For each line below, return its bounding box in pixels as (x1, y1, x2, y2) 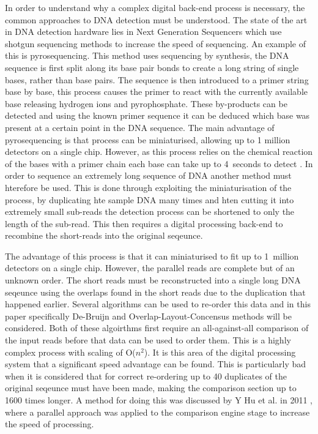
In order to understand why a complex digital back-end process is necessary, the (5, 1, 305, 13)
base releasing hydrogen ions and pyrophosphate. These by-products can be (5, 97, 287, 110)
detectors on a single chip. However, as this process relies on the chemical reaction (5, 145, 313, 158)
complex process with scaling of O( (5, 345, 136, 358)
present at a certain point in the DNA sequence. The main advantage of (5, 121, 275, 133)
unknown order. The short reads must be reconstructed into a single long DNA (5, 274, 301, 286)
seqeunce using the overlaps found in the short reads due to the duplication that (5, 285, 306, 298)
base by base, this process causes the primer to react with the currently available (5, 85, 308, 98)
